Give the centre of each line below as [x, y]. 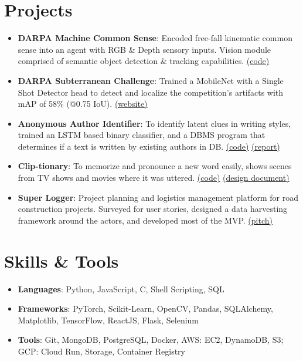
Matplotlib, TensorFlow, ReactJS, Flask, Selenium [108, 320]
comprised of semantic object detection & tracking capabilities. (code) [144, 61]
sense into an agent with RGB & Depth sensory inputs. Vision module [144, 49]
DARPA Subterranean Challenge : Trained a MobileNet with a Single [151, 80]
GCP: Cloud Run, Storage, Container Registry [101, 351]
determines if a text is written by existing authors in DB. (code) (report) [149, 146]
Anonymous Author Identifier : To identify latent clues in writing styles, [154, 123]
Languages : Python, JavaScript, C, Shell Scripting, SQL [121, 289]
